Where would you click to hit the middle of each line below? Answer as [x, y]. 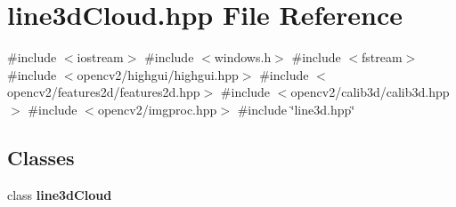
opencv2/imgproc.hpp [157, 109]
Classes [41, 157]
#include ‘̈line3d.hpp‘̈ [296, 109]
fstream [382, 57]
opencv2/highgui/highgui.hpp [158, 74]
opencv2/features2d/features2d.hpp [104, 92]
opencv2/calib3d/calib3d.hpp [370, 92]
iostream [100, 57]
